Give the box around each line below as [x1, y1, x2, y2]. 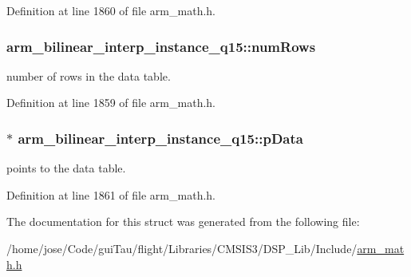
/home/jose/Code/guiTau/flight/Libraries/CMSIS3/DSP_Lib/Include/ [6, 240, 358, 256]
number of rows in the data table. [6, 67, 171, 84]
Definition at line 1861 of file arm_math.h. [6, 186, 215, 203]
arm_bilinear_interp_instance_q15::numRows [6, 36, 316, 56]
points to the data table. [6, 160, 126, 176]
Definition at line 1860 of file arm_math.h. [6, 2, 215, 18]
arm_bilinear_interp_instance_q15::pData [18, 128, 303, 148]
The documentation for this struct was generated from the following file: [6, 213, 360, 230]
